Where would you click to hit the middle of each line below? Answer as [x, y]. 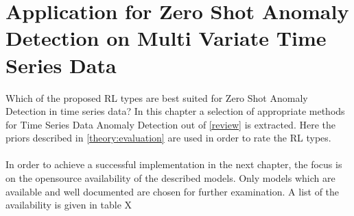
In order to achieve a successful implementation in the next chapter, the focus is [174, 164]
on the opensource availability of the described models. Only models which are [170, 178]
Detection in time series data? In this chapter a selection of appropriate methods [175, 111]
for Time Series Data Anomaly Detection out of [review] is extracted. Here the [170, 124]
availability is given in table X [69, 205]
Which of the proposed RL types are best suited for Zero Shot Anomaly [157, 97]
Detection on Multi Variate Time [166, 38]
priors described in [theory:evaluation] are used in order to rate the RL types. [168, 138]
